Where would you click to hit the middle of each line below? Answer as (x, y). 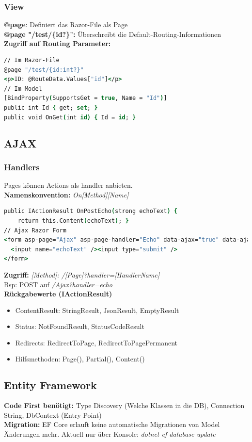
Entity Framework (50, 385)
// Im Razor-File (32, 60)
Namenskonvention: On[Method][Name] (66, 194)
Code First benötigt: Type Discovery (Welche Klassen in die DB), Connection (124, 405)
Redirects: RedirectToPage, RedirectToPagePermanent (96, 342)
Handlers (22, 167)
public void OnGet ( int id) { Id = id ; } (70, 117)
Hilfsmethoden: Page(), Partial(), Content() (80, 359)
